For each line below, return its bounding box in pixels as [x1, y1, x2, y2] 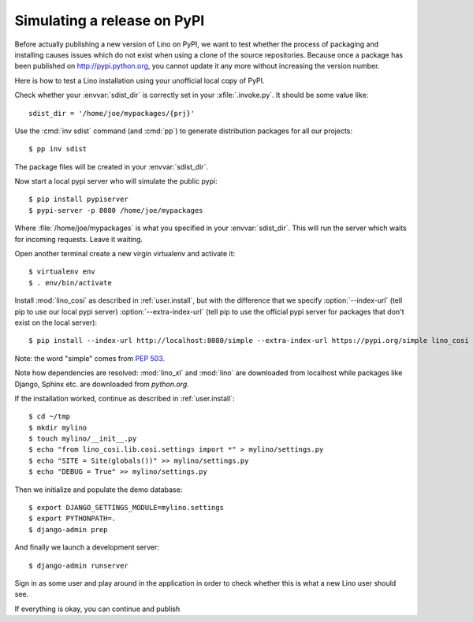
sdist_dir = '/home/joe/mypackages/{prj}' [28, 109, 196, 117]
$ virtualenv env [28, 267, 95, 276]
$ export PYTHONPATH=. [28, 514, 117, 523]
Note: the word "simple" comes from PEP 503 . [14, 353, 166, 363]
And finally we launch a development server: [14, 542, 159, 552]
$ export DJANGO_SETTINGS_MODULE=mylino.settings [28, 503, 225, 512]
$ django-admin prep [28, 525, 108, 534]
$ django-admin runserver [28, 561, 129, 570]
